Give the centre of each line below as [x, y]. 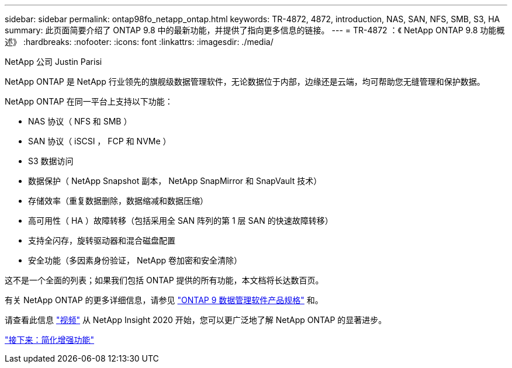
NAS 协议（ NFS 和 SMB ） [80, 121]
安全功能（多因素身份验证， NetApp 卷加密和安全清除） [135, 260]
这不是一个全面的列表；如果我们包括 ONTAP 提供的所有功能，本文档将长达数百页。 [164, 280]
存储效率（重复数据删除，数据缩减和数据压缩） [118, 201]
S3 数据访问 [51, 161]
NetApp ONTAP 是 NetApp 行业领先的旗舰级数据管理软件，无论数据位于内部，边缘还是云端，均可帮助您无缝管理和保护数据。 [245, 81]
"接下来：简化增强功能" [50, 340]
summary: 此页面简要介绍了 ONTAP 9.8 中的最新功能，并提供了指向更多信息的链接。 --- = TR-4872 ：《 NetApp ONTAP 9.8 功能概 [255, 30]
